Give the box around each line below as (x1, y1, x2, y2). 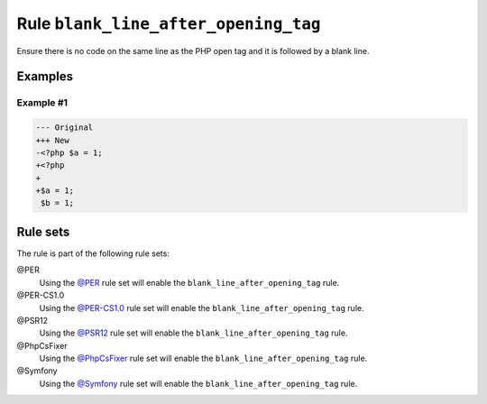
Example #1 (16, 96, 68, 109)
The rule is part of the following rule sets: (16, 248, 170, 259)
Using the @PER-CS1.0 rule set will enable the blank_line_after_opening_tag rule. (39, 302, 364, 313)
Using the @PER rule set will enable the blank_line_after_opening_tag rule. (39, 277, 340, 288)
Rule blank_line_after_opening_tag (16, 14, 321, 33)
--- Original (35, 123, 94, 133)
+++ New (35, 135, 69, 145)
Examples (16, 69, 74, 85)
